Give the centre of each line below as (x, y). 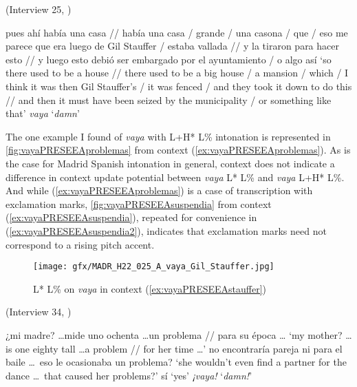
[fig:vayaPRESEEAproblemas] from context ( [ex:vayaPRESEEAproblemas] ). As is (178, 150)
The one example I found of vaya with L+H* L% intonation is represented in (168, 136)
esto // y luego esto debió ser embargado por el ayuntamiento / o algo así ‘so (169, 59)
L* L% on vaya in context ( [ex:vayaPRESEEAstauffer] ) (150, 288)
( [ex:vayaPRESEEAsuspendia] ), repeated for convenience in (131, 217)
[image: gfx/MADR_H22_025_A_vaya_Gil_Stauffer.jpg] (154, 267)
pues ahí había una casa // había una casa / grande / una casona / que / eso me (177, 32)
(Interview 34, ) (39, 312)
